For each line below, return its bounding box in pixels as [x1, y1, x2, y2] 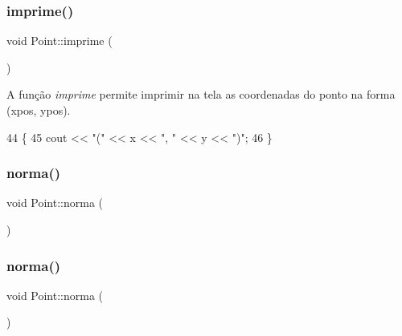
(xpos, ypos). [6, 102, 71, 118]
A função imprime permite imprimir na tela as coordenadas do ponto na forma [6, 86, 396, 103]
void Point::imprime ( [6, 32, 113, 49]
